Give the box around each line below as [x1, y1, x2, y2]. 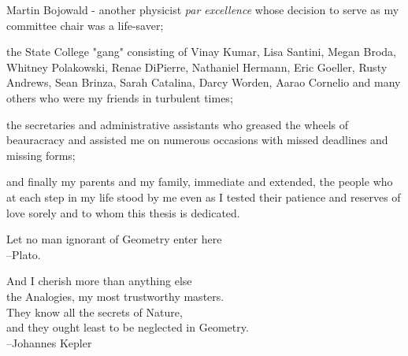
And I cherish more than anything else [6, 273, 192, 289]
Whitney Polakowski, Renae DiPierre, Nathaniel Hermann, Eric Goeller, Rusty [6, 58, 388, 75]
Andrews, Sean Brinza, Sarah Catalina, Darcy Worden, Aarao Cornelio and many [6, 74, 401, 91]
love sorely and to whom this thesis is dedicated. [6, 204, 240, 221]
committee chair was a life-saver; [6, 17, 164, 33]
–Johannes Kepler [6, 334, 92, 350]
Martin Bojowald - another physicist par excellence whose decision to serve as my [6, 2, 399, 17]
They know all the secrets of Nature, [6, 303, 183, 320]
